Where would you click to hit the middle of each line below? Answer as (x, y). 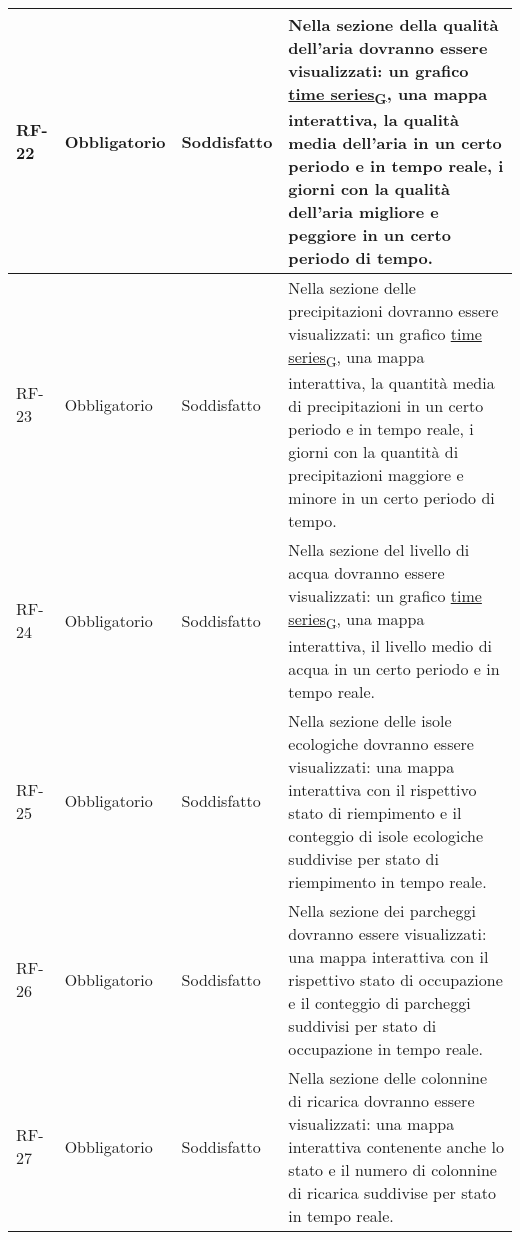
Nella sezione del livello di (379, 550)
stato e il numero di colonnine (392, 1169)
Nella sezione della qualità (393, 24)
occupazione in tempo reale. (386, 1048)
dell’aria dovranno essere (388, 47)
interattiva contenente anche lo (396, 1146)
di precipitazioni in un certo (386, 406)
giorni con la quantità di (373, 452)
